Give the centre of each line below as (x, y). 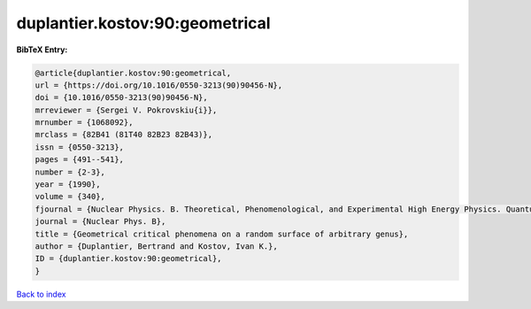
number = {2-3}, (70, 172)
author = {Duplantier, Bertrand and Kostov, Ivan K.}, (156, 247)
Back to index (41, 294)
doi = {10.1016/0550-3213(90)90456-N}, (121, 98)
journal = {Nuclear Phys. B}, (100, 222)
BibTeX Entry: (42, 50)
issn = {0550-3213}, (79, 147)
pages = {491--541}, (79, 160)
